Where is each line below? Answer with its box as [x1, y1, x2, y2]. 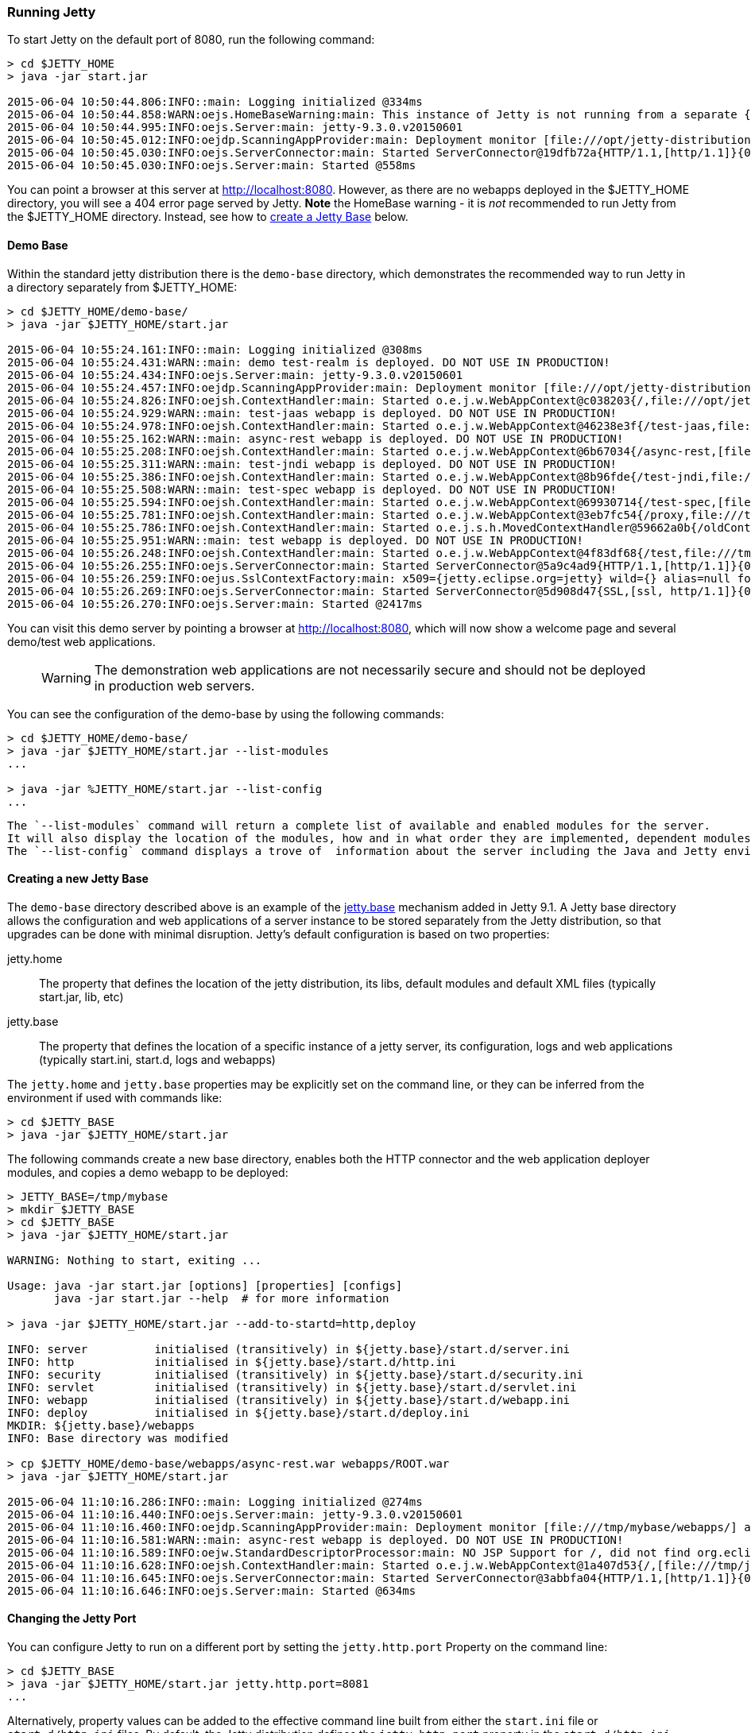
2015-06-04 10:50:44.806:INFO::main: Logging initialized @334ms [7, 95, 423, 109]
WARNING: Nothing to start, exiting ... [7, 1253, 262, 1267]
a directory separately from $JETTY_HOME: [7, 280, 238, 294]
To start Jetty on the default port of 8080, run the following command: [7, 33, 375, 47]
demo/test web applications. [7, 634, 156, 648]
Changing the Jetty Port [7, 1611, 137, 1626]
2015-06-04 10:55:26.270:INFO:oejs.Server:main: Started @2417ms [7, 597, 423, 610]
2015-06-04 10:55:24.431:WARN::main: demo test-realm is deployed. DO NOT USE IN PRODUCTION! [7, 355, 610, 369]
